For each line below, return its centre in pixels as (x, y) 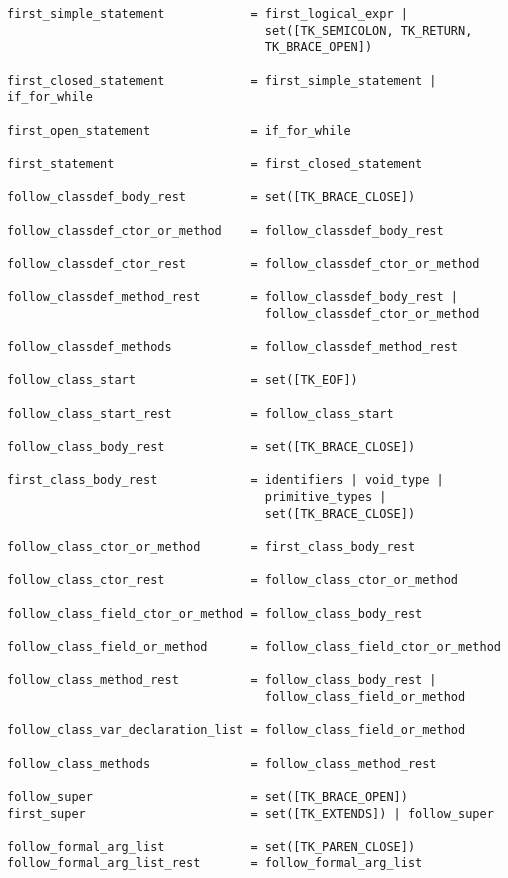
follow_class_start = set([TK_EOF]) (182, 380)
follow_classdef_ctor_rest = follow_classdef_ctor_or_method (243, 263)
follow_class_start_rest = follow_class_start (200, 413)
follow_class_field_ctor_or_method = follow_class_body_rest (215, 613)
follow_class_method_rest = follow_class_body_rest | (222, 680)
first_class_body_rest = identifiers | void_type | (225, 480)
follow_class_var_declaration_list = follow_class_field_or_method (236, 730)
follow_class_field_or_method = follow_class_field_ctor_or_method (254, 646)
